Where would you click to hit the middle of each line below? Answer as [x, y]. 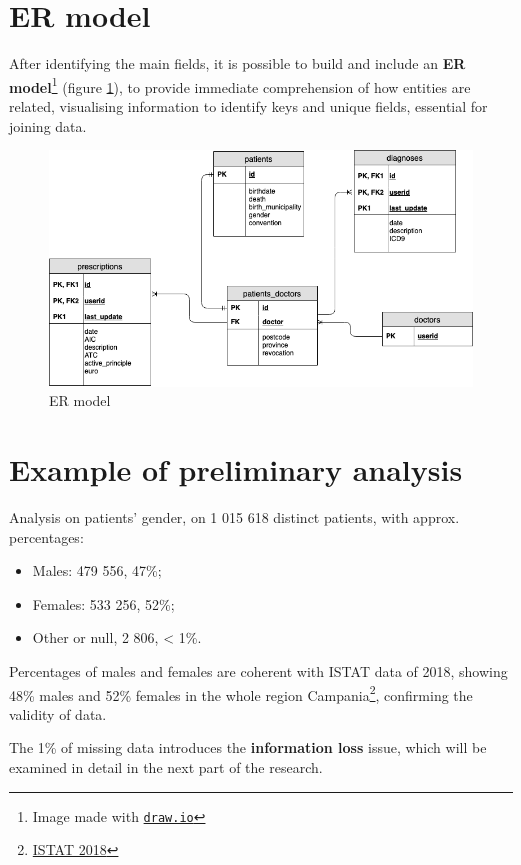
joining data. [48, 125]
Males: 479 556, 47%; [97, 570]
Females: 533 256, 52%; [103, 603]
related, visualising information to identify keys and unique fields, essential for [248, 105]
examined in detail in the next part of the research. [166, 767]
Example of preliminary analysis [236, 469]
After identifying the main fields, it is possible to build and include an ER [237, 63]
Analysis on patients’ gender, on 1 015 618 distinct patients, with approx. [234, 517]
